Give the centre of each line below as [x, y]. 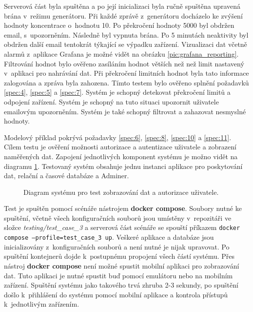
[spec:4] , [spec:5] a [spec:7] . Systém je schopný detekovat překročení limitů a [117, 92]
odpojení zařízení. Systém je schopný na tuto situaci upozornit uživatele [111, 101]
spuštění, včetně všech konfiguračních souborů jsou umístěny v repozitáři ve [118, 218]
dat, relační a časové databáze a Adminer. [67, 176]
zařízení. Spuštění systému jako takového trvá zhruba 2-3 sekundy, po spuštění [121, 285]
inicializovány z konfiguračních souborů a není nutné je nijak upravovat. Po [117, 246]
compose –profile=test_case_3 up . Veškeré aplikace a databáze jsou [109, 237]
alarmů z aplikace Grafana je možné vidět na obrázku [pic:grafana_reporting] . [121, 53]
